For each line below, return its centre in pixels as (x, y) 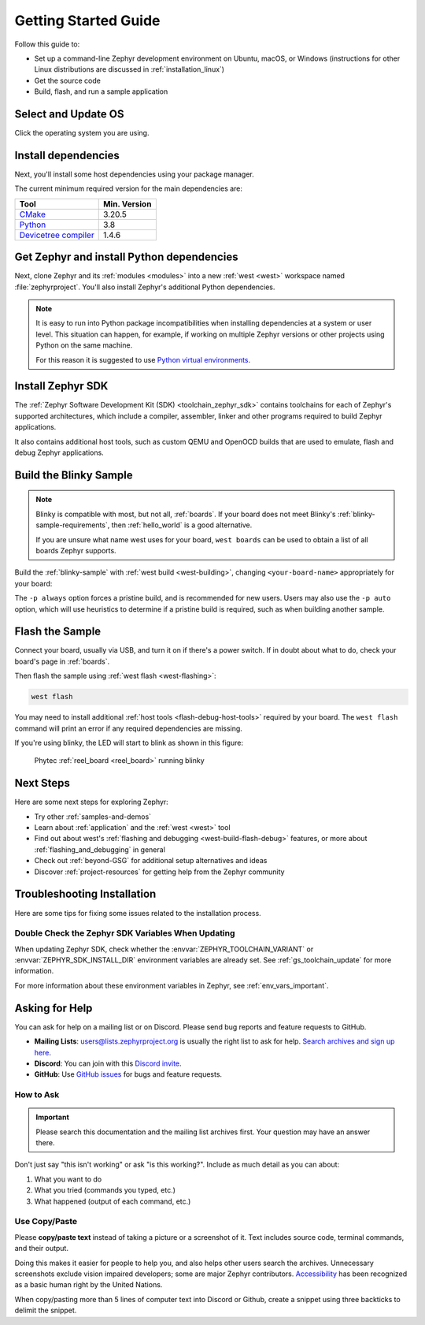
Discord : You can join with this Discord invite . (108, 1063)
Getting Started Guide (87, 20)
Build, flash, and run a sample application (101, 91)
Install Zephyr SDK (61, 386)
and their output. (41, 1249)
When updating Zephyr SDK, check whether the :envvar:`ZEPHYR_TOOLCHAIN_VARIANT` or (164, 949)
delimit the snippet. (46, 1310)
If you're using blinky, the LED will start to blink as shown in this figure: (129, 743)
